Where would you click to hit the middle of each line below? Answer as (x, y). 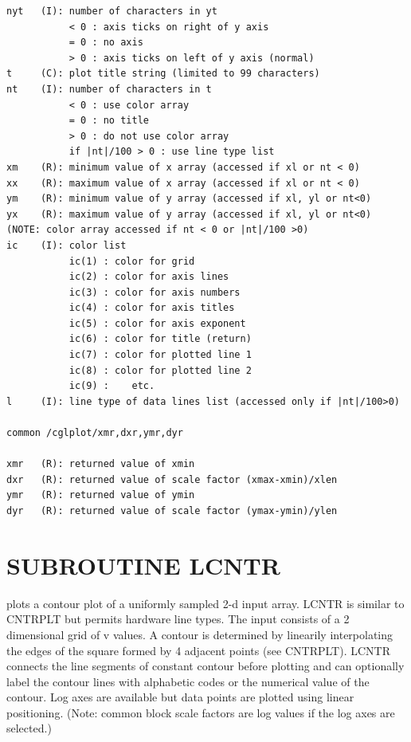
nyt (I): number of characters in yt (112, 11)
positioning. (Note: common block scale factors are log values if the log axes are (201, 712)
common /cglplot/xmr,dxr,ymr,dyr (95, 433)
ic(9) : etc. (112, 386)
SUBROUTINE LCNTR (143, 565)
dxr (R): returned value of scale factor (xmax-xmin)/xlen (172, 479)
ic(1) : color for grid (132, 261)
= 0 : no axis (106, 43)
